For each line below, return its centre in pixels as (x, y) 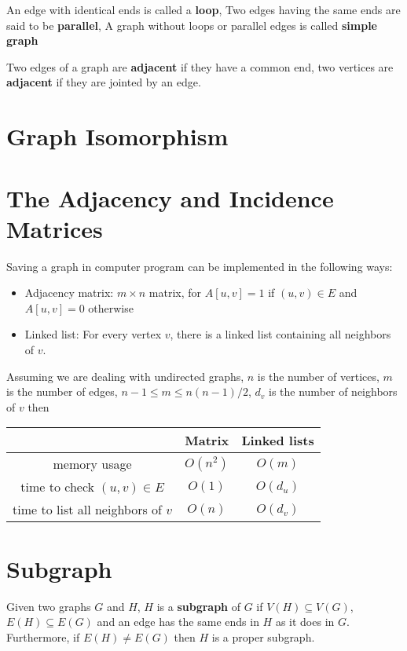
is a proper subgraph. (263, 636)
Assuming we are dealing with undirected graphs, (125, 376)
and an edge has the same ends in (178, 622)
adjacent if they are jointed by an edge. (104, 82)
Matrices (55, 228)
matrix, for (175, 293)
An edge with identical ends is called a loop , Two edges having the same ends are (203, 9)
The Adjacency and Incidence (170, 197)
